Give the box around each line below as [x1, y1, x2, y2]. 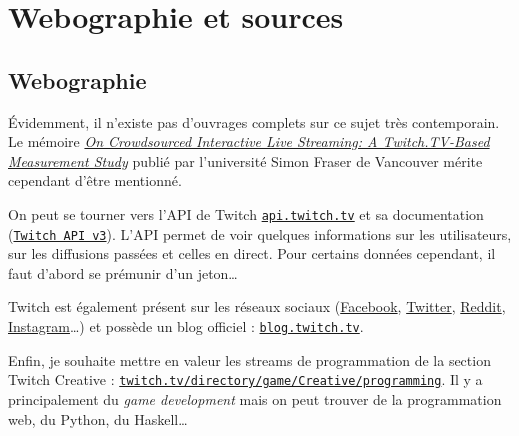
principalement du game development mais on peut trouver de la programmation [8, 388, 502, 409]
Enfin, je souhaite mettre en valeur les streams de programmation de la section [8, 349, 491, 370]
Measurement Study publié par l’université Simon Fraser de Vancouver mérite [8, 150, 483, 171]
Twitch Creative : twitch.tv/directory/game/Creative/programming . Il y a [8, 369, 483, 390]
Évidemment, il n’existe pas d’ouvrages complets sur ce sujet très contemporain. [8, 111, 500, 132]
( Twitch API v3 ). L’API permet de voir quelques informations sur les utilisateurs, [8, 223, 512, 244]
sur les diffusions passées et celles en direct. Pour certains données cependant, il [8, 243, 496, 264]
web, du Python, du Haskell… [8, 408, 188, 429]
